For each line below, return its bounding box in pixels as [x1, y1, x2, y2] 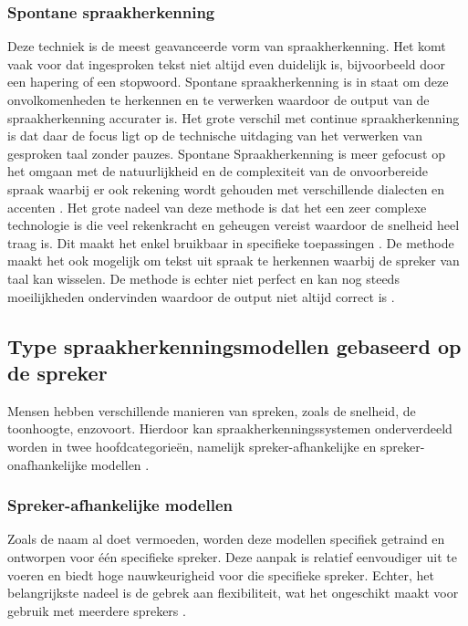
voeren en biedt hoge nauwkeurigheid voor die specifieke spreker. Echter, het [7, 565, 435, 584]
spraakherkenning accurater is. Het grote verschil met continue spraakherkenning [7, 108, 460, 127]
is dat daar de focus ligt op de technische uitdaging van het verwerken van [7, 126, 422, 145]
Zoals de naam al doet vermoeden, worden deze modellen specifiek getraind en [7, 529, 445, 548]
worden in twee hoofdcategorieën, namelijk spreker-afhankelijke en [7, 436, 377, 455]
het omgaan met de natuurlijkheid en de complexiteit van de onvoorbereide [7, 162, 428, 181]
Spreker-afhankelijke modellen [7, 494, 233, 516]
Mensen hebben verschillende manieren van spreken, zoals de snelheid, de [7, 401, 416, 420]
